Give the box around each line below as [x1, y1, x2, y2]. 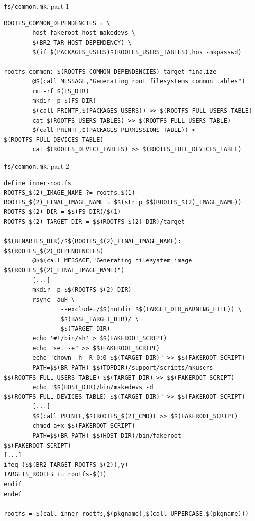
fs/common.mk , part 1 [4, 1, 69, 11]
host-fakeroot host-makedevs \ [32, 29, 135, 37]
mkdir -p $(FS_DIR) [32, 97, 97, 105]
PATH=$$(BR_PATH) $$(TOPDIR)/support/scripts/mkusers [32, 364, 213, 371]
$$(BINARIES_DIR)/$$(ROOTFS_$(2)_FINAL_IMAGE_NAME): [4, 238, 181, 245]
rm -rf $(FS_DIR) [32, 87, 89, 95]
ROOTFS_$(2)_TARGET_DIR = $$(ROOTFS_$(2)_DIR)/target [4, 218, 185, 225]
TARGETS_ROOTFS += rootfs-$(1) [4, 471, 107, 478]
